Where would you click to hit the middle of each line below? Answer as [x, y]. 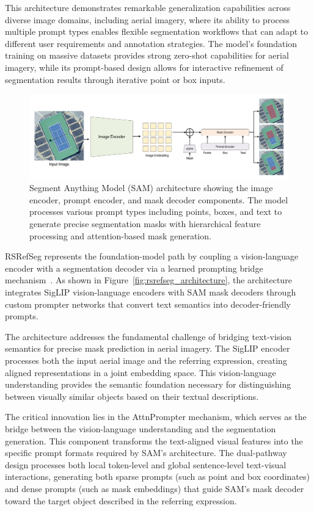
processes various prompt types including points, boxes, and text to [156, 212]
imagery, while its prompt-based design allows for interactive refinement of [144, 67]
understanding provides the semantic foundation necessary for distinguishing [148, 384]
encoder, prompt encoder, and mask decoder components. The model [159, 199]
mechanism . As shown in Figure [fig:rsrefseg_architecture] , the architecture [148, 280]
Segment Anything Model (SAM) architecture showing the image [151, 188]
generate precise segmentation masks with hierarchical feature [145, 224]
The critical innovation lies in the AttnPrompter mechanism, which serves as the [156, 417]
